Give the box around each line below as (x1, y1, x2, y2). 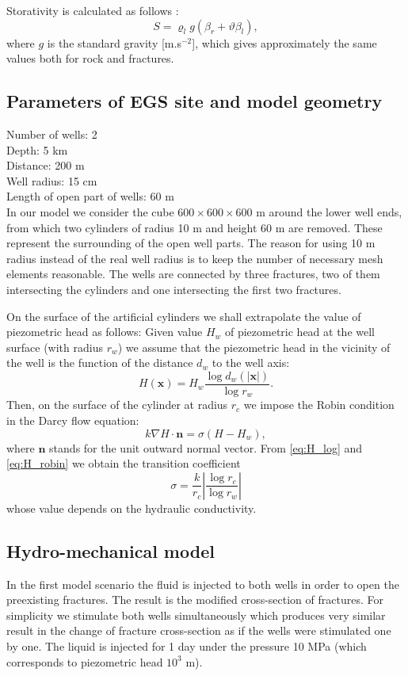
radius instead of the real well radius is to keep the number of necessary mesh (6, 250, 383, 266)
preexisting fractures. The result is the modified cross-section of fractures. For (6, 591, 383, 608)
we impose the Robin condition (243, 396, 395, 413)
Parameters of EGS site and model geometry (6, 89, 383, 113)
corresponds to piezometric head (6, 653, 163, 670)
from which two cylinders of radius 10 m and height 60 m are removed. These (6, 219, 383, 235)
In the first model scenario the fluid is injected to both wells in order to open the (6, 575, 399, 592)
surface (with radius (6, 338, 103, 355)
